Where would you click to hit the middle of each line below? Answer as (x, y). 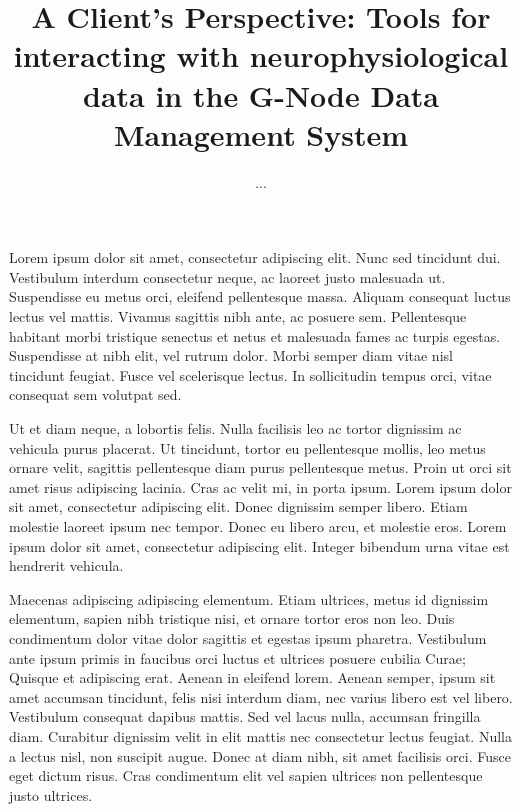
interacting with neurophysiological (261, 55)
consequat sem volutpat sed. (95, 394)
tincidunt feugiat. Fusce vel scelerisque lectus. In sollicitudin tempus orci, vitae (250, 374)
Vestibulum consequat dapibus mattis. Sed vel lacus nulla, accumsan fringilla (245, 716)
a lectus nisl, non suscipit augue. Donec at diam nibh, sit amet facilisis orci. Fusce (260, 755)
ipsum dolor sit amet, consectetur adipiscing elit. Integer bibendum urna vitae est (259, 545)
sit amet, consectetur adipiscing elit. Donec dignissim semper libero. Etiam (238, 506)
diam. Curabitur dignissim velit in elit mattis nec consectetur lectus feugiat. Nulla (260, 735)
